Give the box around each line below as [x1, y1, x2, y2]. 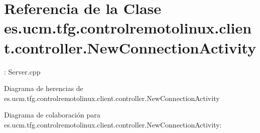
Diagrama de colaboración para [4, 109, 100, 120]
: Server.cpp [4, 66, 41, 76]
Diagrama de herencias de [4, 83, 83, 93]
